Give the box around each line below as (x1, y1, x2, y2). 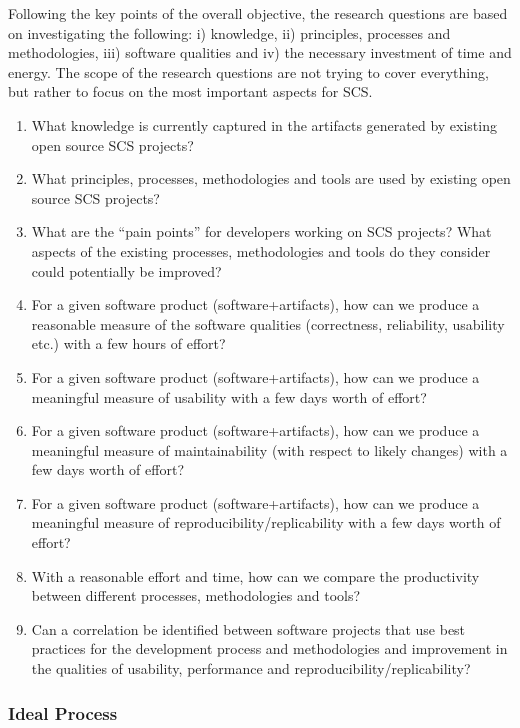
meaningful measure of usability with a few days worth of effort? (31, 386, 427, 407)
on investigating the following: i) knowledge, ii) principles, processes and (8, 22, 451, 43)
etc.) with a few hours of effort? (31, 333, 226, 354)
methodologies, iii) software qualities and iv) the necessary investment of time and (8, 42, 512, 63)
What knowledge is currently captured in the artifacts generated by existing (31, 114, 497, 135)
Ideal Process (8, 700, 118, 725)
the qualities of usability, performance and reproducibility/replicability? (31, 658, 471, 679)
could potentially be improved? (31, 260, 222, 281)
